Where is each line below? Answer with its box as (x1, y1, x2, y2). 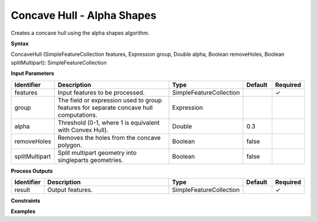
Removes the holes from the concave (58, 133, 161, 142)
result (14, 186, 31, 194)
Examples (11, 208, 36, 215)
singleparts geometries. (58, 156, 123, 164)
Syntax (11, 40, 29, 47)
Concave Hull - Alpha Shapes (11, 9, 157, 22)
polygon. (58, 141, 82, 149)
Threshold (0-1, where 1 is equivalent (58, 118, 160, 126)
